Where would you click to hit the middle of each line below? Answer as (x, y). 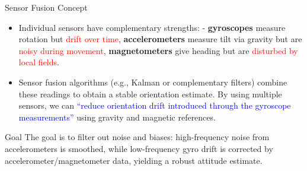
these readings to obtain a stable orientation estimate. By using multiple (150, 94)
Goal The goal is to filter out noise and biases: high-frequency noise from (137, 137)
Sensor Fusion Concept (46, 7)
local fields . (39, 62)
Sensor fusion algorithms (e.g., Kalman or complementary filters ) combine (153, 82)
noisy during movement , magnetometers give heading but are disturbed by (158, 50)
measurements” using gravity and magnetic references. (117, 117)
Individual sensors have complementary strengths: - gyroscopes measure (152, 27)
